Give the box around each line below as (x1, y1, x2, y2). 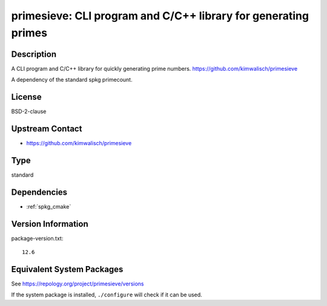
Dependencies (11, 187, 68, 197)
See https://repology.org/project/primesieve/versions (11, 280, 144, 287)
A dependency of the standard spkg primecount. (11, 76, 133, 83)
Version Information (11, 218, 88, 229)
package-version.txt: (11, 235, 64, 242)
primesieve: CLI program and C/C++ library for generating (11, 9, 309, 22)
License (11, 92, 42, 102)
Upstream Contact (11, 123, 82, 134)
